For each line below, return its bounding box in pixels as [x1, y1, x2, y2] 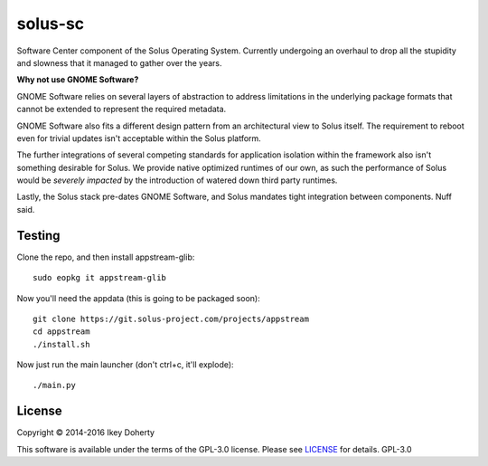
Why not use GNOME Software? [16, 74, 139, 85]
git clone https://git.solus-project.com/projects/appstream [33, 313, 309, 324]
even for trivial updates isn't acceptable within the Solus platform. [16, 132, 261, 144]
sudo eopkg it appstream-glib [33, 272, 167, 283]
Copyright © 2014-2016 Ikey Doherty [16, 427, 155, 438]
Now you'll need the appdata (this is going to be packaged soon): [16, 292, 261, 303]
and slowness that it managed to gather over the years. [16, 57, 222, 68]
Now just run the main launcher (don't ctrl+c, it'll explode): [16, 359, 234, 370]
